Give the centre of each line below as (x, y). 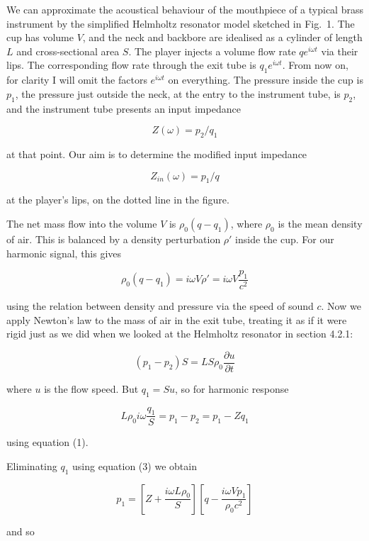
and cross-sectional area (68, 51)
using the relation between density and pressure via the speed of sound (160, 305)
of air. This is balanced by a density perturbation (114, 239)
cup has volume (40, 37)
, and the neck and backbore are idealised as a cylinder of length (222, 37)
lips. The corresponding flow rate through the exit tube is (131, 65)
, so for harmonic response (232, 388)
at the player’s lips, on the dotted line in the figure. (118, 200)
